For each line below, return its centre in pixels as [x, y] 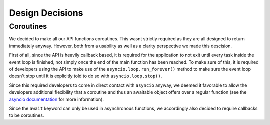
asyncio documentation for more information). [57, 99]
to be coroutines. [27, 115]
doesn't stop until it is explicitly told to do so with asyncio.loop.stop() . [86, 76]
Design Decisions [46, 13]
